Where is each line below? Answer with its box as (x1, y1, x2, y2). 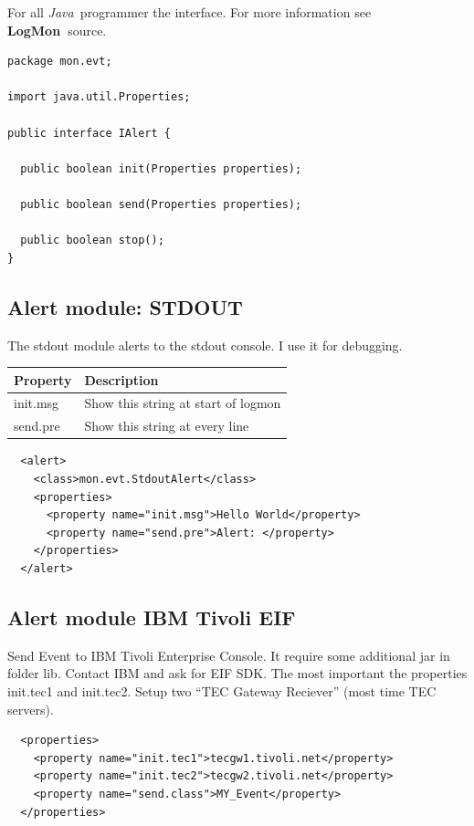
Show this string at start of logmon (84, 393, 281, 413)
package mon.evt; (7, 55, 112, 68)
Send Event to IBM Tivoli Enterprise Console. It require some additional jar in (7, 645, 450, 664)
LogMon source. (7, 20, 107, 39)
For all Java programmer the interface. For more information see (7, 3, 372, 21)
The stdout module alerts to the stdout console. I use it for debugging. (7, 335, 403, 354)
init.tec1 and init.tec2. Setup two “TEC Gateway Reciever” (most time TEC (7, 681, 437, 700)
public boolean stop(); (20, 234, 164, 247)
